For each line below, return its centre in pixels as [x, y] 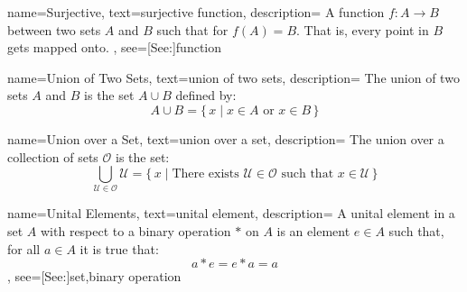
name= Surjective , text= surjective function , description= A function [196, 12]
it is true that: [119, 248]
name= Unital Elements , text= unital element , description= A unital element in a [231, 213]
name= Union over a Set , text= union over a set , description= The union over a [226, 138]
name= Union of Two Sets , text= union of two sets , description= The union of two [233, 77]
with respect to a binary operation [136, 231]
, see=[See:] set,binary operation [94, 276]
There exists [205, 174]
